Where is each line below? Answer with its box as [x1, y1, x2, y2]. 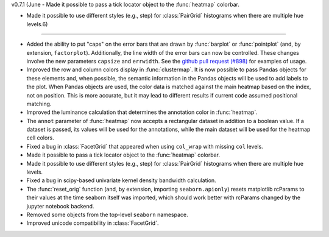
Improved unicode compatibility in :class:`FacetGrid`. [26, 219, 159, 227]
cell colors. [26, 134, 54, 141]
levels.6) [26, 20, 48, 27]
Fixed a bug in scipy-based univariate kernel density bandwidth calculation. [26, 177, 216, 184]
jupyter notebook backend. [26, 202, 94, 210]
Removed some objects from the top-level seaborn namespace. [26, 211, 188, 218]
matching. [26, 100, 52, 107]
